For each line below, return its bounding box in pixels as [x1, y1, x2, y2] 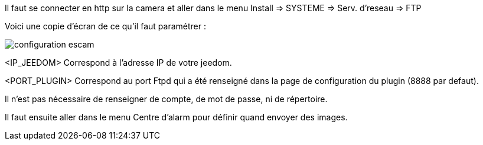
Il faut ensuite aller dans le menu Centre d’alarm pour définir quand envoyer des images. [5, 112, 348, 122]
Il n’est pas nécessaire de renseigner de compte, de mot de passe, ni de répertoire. [5, 94, 328, 104]
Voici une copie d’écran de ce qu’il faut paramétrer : [5, 21, 206, 31]
